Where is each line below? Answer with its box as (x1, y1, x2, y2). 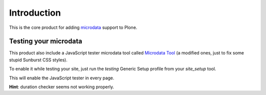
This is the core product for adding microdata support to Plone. (9, 24, 137, 30)
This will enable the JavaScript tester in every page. (9, 75, 114, 81)
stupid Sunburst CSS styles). (9, 57, 67, 63)
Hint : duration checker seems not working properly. (9, 84, 114, 90)
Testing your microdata (9, 37, 82, 46)
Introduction (9, 7, 61, 18)
